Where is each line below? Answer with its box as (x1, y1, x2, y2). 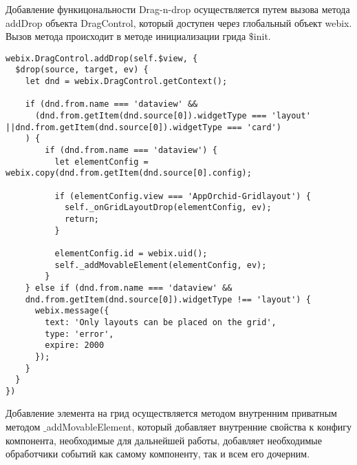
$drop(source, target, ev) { (15, 65, 149, 75)
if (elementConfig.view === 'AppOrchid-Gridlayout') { (54, 191, 311, 201)
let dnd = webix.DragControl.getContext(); (25, 76, 228, 87)
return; (64, 214, 100, 224)
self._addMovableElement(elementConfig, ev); (54, 260, 267, 270)
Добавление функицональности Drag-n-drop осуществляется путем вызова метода (6, 2, 350, 16)
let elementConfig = (54, 156, 149, 167)
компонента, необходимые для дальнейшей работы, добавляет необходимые (6, 433, 322, 447)
